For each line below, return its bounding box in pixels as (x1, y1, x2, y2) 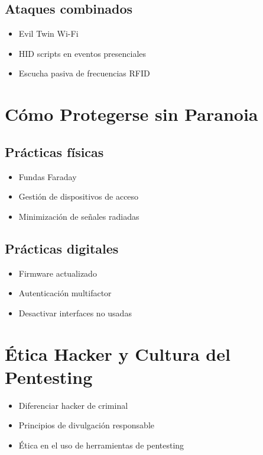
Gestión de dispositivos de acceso (18, 190, 139, 203)
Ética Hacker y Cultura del (5, 341, 230, 366)
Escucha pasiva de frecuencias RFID (18, 67, 150, 79)
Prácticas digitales (5, 239, 119, 257)
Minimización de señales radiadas (18, 210, 139, 222)
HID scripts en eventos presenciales (18, 47, 147, 59)
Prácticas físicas (5, 142, 104, 161)
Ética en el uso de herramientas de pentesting (18, 438, 184, 451)
